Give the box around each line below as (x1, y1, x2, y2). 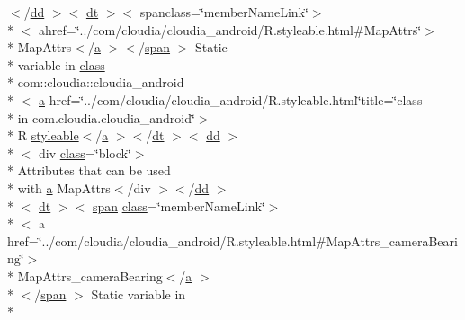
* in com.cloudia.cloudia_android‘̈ (7, 108, 195, 127)
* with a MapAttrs (7, 178, 111, 197)
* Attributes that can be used (7, 161, 171, 180)
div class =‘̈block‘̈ (38, 143, 131, 162)
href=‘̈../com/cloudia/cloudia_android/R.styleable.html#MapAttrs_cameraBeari (7, 231, 458, 250)
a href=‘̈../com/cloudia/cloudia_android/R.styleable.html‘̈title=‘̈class (39, 90, 423, 109)
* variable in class (7, 55, 105, 74)
